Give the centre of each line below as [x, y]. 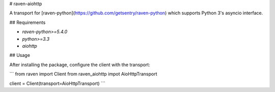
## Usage [20, 55]
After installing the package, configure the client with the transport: [80, 65]
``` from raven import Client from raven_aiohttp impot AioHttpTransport [83, 74]
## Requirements [28, 22]
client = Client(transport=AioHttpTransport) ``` [57, 83]
